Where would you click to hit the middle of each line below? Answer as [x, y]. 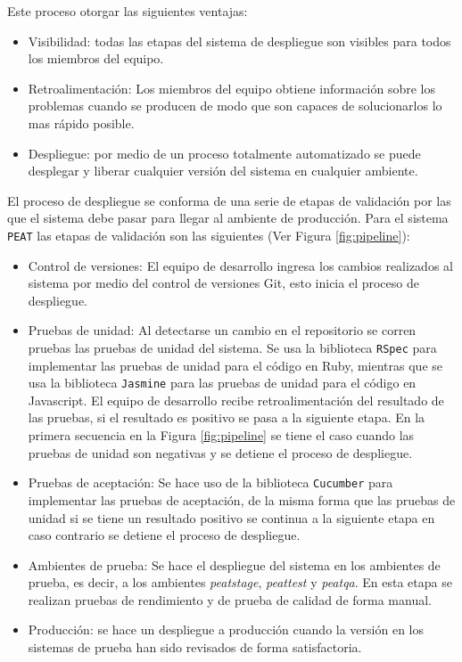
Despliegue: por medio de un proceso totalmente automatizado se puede [224, 153]
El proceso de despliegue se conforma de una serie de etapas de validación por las [229, 200]
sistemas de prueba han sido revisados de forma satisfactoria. [195, 647]
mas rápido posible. [81, 123]
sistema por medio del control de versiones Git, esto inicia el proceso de [223, 283]
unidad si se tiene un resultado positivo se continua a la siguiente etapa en [231, 517]
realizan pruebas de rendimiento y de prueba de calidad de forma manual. [230, 599]
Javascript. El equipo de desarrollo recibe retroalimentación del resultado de [236, 400]
